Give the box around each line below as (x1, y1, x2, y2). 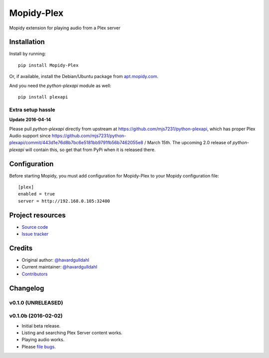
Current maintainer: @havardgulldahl (21, 264, 97, 270)
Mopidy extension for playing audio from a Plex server (9, 25, 121, 31)
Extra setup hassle (9, 106, 55, 113)
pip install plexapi (18, 94, 68, 100)
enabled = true (18, 191, 55, 197)
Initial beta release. (21, 323, 61, 329)
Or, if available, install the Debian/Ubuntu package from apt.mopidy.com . (9, 74, 159, 80)
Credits (9, 244, 33, 252)
